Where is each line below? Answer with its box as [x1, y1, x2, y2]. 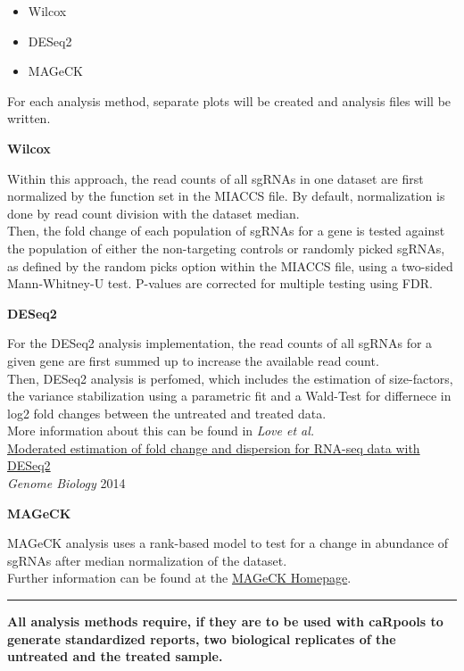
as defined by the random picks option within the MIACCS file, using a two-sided [7, 256, 453, 275]
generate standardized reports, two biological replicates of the [7, 629, 396, 648]
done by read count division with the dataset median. [7, 203, 300, 222]
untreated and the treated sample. [7, 647, 223, 666]
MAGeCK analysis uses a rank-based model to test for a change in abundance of [7, 534, 449, 552]
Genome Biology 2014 [7, 474, 126, 493]
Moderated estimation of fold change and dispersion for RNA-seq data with [7, 438, 420, 457]
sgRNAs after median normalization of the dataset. [7, 551, 287, 569]
